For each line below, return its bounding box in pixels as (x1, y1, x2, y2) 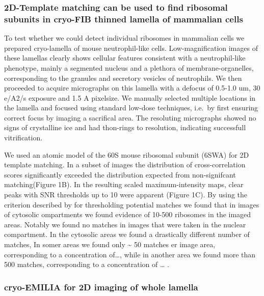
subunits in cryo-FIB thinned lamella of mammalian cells (4, 12, 243, 25)
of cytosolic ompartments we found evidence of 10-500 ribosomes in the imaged (4, 209, 251, 220)
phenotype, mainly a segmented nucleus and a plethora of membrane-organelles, (4, 62, 254, 73)
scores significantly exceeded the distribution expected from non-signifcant (4, 169, 236, 180)
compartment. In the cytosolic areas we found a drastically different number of (4, 229, 250, 240)
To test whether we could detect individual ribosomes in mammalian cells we (4, 33, 245, 43)
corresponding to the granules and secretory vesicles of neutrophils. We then (4, 72, 242, 83)
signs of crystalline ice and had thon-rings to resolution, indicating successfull (4, 122, 246, 133)
